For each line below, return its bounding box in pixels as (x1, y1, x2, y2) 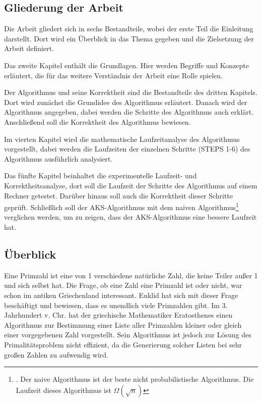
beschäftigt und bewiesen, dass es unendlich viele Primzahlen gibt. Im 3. (4, 299, 228, 310)
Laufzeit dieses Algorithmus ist (16, 384, 111, 395)
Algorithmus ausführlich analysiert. (4, 153, 113, 164)
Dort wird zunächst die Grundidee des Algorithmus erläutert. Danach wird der (4, 96, 247, 107)
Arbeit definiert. (4, 43, 54, 54)
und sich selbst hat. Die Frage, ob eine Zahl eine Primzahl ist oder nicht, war (4, 280, 242, 290)
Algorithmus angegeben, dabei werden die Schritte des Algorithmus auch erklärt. (4, 107, 254, 117)
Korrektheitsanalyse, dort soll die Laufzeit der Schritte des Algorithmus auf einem (4, 180, 257, 190)
